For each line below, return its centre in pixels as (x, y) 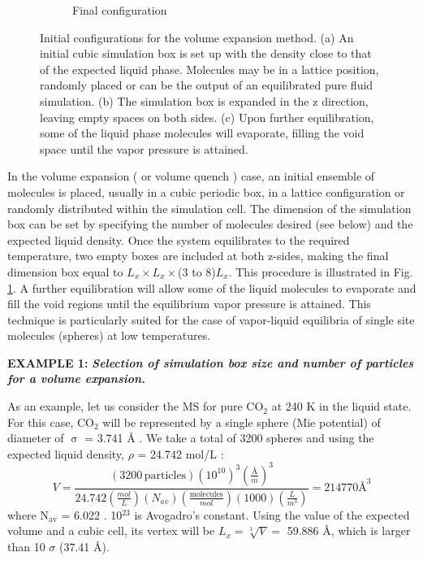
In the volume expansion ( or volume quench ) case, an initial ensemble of (191, 176)
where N (28, 514)
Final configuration (120, 10)
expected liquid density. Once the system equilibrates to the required (179, 239)
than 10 (26, 546)
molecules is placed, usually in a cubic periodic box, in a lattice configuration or (206, 191)
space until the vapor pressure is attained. (144, 148)
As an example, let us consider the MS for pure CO (136, 406)
